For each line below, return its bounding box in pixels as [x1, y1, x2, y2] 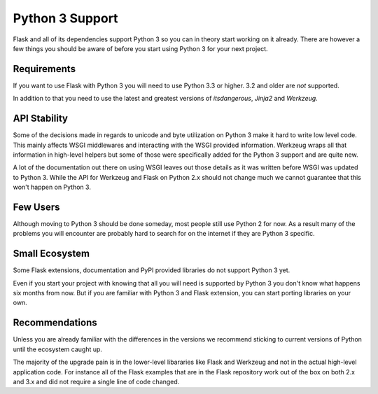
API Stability [13, 113, 68, 125]
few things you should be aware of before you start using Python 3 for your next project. [13, 44, 269, 52]
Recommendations [13, 317, 97, 329]
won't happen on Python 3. [13, 183, 91, 192]
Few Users [13, 201, 60, 213]
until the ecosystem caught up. [13, 345, 103, 353]
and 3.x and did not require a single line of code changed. [13, 377, 180, 386]
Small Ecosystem [13, 248, 90, 260]
